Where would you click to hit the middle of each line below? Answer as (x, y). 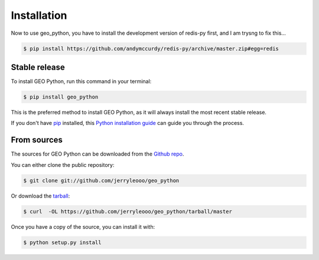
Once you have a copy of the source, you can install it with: (83, 226)
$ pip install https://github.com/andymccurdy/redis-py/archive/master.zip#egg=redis (151, 48)
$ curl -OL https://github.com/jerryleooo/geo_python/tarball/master (128, 211)
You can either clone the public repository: (63, 164)
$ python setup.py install (62, 242)
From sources (37, 140)
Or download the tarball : (40, 196)
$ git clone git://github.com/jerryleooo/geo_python (101, 180)
